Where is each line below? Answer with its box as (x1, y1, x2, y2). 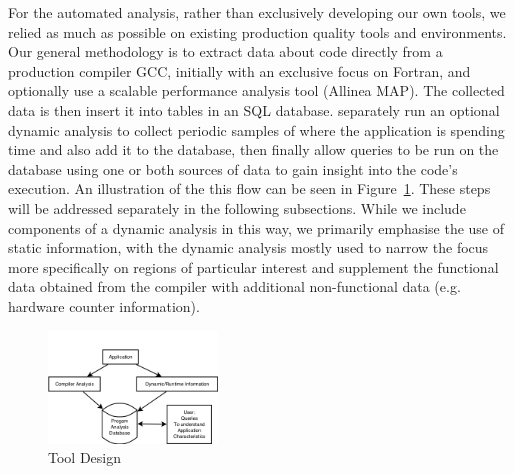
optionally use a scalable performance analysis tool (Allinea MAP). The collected (8, 80, 505, 101)
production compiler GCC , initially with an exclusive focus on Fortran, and (8, 60, 471, 81)
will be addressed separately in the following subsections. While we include (8, 197, 466, 218)
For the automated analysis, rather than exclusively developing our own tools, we (8, 2, 506, 22)
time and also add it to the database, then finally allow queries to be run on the (8, 139, 499, 160)
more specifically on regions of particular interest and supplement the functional (8, 256, 499, 277)
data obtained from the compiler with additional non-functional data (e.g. (8, 276, 461, 297)
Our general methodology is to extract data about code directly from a (8, 41, 443, 62)
